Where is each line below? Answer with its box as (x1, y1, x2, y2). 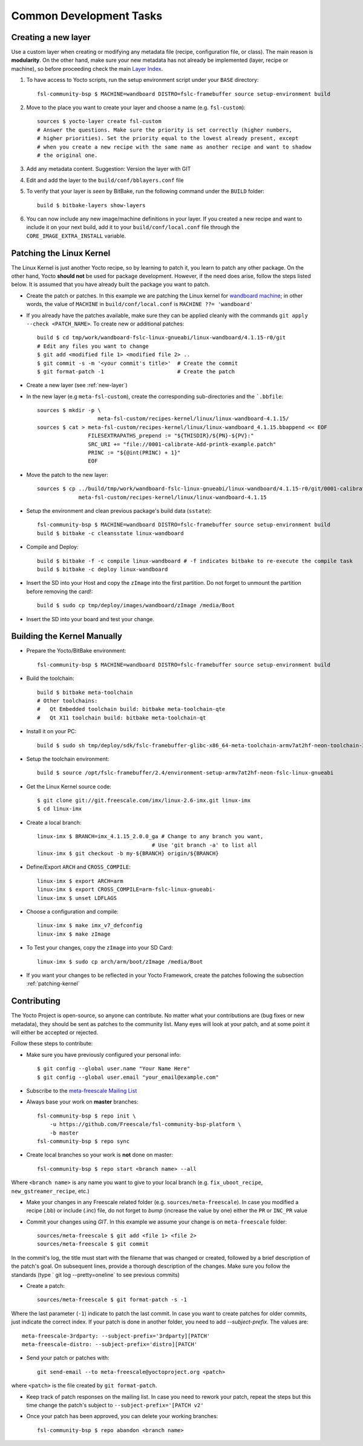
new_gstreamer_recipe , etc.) (11, 1187, 90, 1194)
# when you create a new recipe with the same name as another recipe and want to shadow (37, 143, 312, 150)
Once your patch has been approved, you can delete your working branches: (26, 1413, 218, 1420)
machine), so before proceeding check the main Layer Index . (11, 65, 163, 72)
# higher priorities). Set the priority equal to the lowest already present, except (37, 135, 299, 142)
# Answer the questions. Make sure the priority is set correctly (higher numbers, (37, 126, 293, 133)
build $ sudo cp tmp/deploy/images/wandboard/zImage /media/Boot (37, 602, 235, 609)
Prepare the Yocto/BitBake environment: (26, 647, 126, 655)
